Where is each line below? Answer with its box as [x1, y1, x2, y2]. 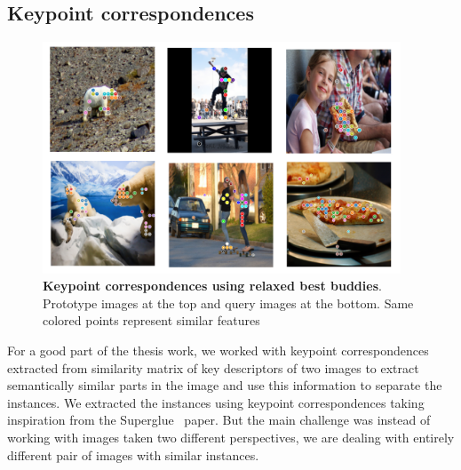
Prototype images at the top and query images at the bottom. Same [43, 293, 414, 312]
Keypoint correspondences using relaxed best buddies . [43, 276, 382, 295]
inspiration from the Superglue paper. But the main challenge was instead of [7, 410, 431, 429]
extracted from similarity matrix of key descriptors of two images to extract [7, 358, 419, 377]
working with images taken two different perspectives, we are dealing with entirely [7, 427, 455, 446]
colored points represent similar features [43, 311, 260, 330]
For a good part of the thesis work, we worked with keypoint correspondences [7, 340, 429, 359]
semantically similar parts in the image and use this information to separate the [7, 376, 442, 394]
